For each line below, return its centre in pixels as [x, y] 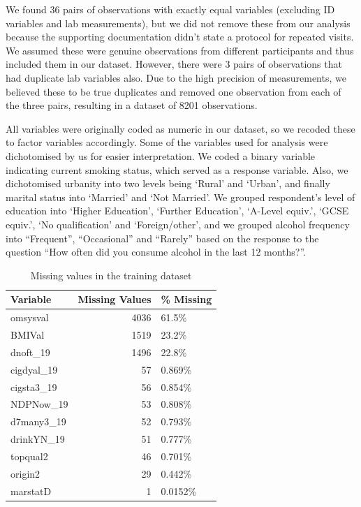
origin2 [25, 473]
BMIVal [28, 334]
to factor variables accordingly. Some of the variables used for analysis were [167, 142]
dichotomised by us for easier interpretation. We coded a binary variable [161, 155]
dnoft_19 [30, 352]
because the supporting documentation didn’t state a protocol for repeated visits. [180, 37]
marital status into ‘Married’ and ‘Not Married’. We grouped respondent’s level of [180, 197]
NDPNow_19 [39, 404]
